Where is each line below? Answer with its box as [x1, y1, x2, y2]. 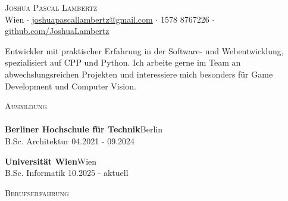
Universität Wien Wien [5, 154, 97, 167]
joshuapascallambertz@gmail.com [32, 13, 153, 25]
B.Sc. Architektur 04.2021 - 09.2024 [5, 134, 135, 147]
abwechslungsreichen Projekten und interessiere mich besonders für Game [5, 67, 273, 80]
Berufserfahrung [5, 186, 69, 199]
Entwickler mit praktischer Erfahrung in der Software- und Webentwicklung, [5, 44, 284, 57]
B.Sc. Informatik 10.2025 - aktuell [5, 166, 129, 179]
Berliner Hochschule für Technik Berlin [5, 123, 163, 135]
